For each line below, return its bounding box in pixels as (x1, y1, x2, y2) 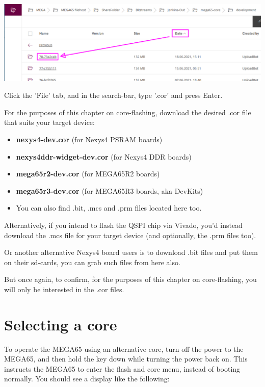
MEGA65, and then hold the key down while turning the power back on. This (4, 353, 248, 364)
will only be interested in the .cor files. (4, 283, 124, 294)
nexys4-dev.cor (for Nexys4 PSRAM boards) (16, 134, 163, 144)
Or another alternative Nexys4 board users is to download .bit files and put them (4, 247, 258, 257)
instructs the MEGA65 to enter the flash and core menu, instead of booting (4, 363, 241, 374)
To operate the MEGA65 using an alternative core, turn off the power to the (4, 343, 244, 354)
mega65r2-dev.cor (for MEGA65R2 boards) (16, 168, 160, 179)
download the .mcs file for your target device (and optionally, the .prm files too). (4, 229, 256, 240)
